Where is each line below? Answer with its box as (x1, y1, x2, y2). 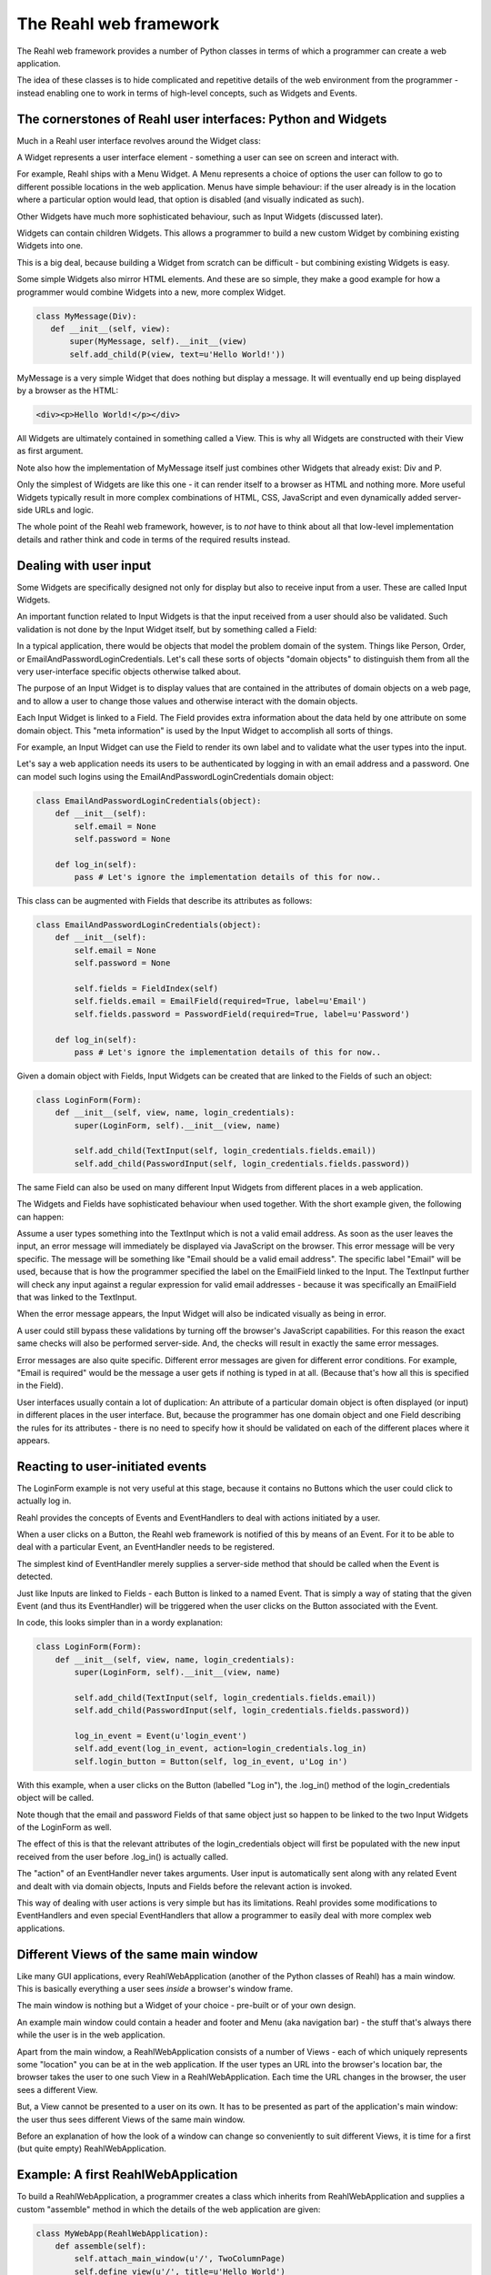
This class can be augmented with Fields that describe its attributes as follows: (16, 895, 313, 906)
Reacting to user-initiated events (16, 1459, 207, 1474)
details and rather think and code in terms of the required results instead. (16, 533, 291, 545)
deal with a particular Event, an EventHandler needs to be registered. (16, 1542, 276, 1552)
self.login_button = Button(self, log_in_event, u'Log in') (74, 1756, 348, 1766)
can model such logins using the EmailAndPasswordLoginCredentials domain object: (16, 771, 334, 782)
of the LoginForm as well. (16, 1821, 113, 1833)
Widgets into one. (16, 240, 84, 251)
